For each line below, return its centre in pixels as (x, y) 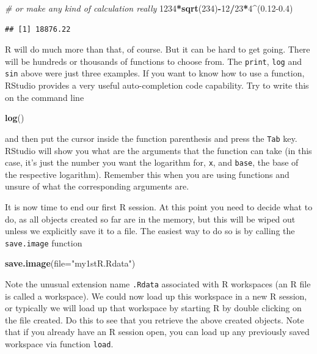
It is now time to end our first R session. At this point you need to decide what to (159, 206)
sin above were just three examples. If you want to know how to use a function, (155, 73)
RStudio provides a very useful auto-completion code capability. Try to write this (157, 85)
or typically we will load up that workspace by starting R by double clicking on (153, 308)
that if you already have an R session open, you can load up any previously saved (157, 332)
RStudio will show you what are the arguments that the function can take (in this (158, 150)
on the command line (45, 97)
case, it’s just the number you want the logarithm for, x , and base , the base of (152, 162)
